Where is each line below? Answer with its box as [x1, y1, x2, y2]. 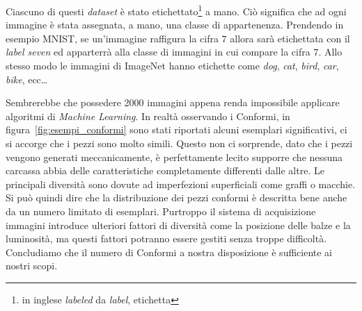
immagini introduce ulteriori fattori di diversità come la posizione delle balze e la [6, 217, 351, 232]
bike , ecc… [6, 72, 48, 86]
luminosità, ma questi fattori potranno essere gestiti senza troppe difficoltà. [6, 231, 327, 246]
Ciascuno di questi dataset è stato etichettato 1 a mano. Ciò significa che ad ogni [6, 2, 347, 18]
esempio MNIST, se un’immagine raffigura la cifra [6, 31, 219, 45]
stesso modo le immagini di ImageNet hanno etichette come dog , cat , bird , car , [6, 58, 339, 73]
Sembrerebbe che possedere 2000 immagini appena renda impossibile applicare [6, 95, 340, 110]
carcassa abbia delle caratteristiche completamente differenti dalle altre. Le [6, 163, 324, 178]
